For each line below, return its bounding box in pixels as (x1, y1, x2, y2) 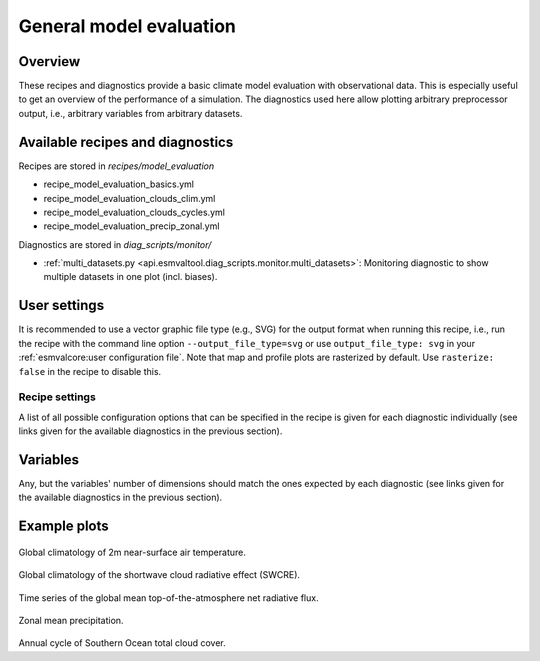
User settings (18, 297, 105, 314)
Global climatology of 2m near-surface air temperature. (18, 546, 247, 558)
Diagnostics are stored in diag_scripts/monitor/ (18, 238, 212, 250)
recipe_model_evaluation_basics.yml (43, 178, 195, 190)
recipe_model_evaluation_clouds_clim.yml (43, 192, 216, 204)
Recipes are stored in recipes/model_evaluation (18, 160, 215, 172)
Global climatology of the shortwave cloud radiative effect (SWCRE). (18, 569, 300, 581)
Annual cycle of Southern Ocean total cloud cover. (18, 637, 226, 649)
